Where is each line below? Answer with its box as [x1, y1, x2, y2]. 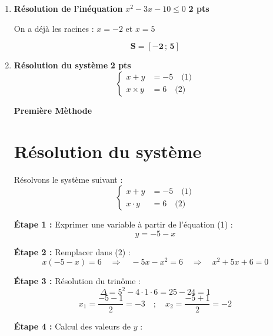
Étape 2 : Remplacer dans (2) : [14, 245, 131, 258]
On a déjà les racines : [14, 22, 94, 34]
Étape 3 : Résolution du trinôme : [14, 275, 141, 287]
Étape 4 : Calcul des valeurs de [14, 319, 131, 332]
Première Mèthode [14, 104, 92, 116]
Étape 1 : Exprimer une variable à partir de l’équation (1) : [14, 218, 233, 230]
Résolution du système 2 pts [14, 59, 131, 71]
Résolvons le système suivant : [14, 173, 123, 185]
